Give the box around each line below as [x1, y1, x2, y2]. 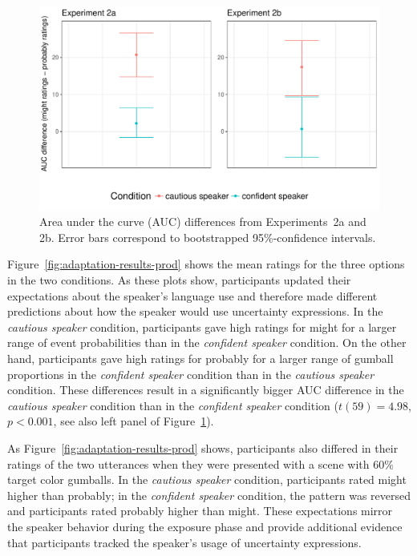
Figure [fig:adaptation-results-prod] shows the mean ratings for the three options [7, 256, 405, 272]
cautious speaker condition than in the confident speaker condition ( [7, 397, 338, 413]
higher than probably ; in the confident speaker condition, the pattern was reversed [7, 486, 411, 503]
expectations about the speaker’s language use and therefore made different [7, 287, 378, 304]
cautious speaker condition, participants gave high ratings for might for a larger [7, 318, 397, 335]
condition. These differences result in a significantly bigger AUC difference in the [7, 381, 404, 398]
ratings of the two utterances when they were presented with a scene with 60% [7, 455, 394, 472]
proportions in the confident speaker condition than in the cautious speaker [7, 365, 374, 382]
